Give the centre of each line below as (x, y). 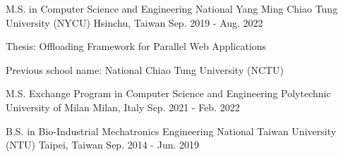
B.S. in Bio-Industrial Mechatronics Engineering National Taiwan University (171, 131)
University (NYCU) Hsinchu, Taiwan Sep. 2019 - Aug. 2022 (134, 22)
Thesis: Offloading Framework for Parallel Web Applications (136, 46)
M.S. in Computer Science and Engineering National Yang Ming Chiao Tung (172, 8)
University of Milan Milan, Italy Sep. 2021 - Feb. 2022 (123, 107)
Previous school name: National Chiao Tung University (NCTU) (145, 69)
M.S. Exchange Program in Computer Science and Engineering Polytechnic (168, 93)
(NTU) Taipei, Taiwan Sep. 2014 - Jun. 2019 (103, 145)
